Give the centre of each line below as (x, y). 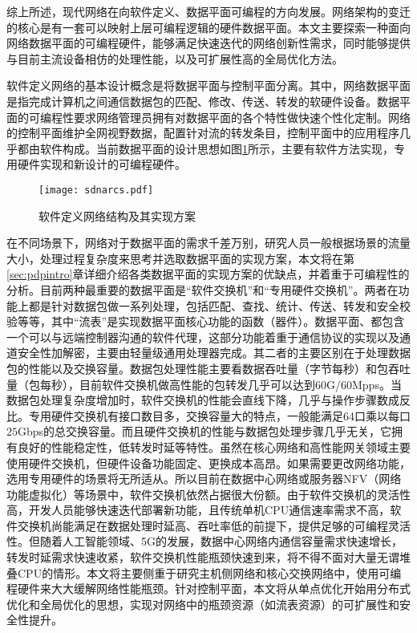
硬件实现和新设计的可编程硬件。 (101, 164)
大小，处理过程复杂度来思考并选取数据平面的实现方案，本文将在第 (180, 258)
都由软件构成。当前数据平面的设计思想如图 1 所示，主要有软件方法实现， (205, 148)
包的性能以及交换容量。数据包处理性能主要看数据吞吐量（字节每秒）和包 (197, 368)
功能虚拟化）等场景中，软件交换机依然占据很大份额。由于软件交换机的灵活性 (208, 494)
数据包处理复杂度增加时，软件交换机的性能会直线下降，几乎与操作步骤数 (197, 400)
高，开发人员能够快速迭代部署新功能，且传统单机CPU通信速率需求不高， (198, 510)
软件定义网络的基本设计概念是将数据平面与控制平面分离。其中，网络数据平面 (208, 85)
